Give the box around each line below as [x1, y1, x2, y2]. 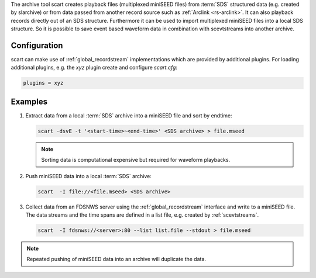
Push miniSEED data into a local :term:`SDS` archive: [25, 172, 152, 179]
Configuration [11, 40, 63, 50]
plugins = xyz [23, 79, 64, 86]
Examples [11, 96, 48, 106]
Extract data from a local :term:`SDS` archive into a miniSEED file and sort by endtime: [25, 112, 232, 119]
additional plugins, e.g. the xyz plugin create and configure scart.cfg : [11, 64, 178, 71]
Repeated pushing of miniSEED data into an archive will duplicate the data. [26, 256, 207, 263]
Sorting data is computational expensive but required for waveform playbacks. [41, 157, 231, 164]
